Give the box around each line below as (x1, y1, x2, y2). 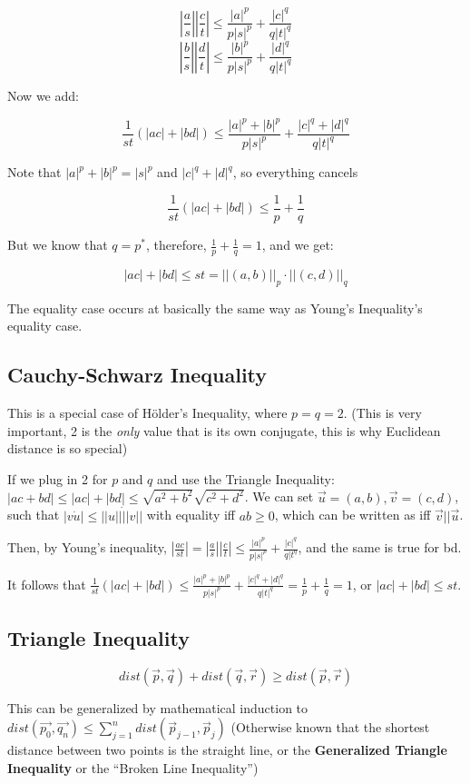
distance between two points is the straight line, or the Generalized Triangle (7, 740, 447, 759)
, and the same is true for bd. (298, 538, 462, 557)
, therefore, (145, 235, 207, 254)
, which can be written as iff (274, 505, 431, 524)
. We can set (244, 487, 314, 506)
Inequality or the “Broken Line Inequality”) (7, 759, 259, 778)
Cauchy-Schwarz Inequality (7, 361, 268, 389)
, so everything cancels (232, 163, 358, 182)
